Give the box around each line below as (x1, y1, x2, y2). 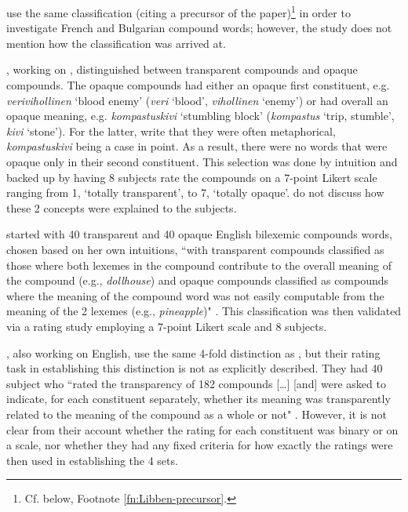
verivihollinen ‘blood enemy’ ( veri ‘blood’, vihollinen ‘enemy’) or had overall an (6, 92, 388, 108)
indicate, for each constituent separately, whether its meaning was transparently (6, 390, 391, 407)
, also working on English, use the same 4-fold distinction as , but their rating (6, 344, 381, 361)
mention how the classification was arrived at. (6, 34, 226, 51)
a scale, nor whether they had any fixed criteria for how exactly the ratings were (6, 437, 393, 453)
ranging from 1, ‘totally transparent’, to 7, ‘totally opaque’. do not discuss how (6, 184, 384, 201)
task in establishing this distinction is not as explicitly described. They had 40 (6, 360, 383, 376)
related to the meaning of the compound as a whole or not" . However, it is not (6, 405, 387, 422)
